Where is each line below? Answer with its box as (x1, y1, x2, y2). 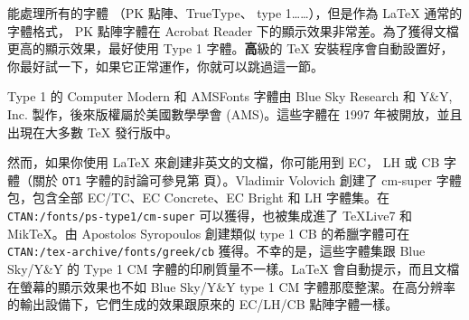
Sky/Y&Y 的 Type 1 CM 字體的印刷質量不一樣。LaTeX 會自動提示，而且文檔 (7, 259, 460, 278)
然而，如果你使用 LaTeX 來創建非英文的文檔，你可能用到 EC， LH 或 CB (7, 153, 440, 172)
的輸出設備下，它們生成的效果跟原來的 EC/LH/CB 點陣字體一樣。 (7, 295, 399, 314)
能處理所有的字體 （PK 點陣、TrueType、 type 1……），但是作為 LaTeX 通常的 (7, 4, 463, 22)
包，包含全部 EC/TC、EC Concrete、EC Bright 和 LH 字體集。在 (7, 188, 389, 207)
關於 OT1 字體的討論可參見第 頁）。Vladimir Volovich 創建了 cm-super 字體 (32, 170, 462, 189)
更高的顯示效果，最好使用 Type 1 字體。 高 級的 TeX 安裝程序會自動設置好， (7, 39, 454, 58)
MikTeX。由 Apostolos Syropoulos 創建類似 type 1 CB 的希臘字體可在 (7, 223, 410, 242)
